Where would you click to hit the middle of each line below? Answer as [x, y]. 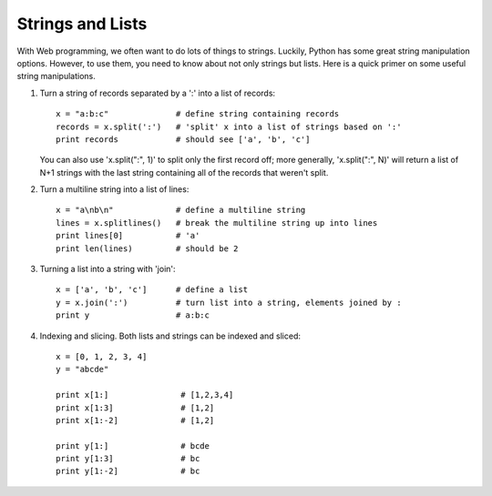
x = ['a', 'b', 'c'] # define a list [152, 290]
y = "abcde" [82, 369]
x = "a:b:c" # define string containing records [198, 114]
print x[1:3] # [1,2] [135, 408]
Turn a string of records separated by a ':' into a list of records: [158, 93]
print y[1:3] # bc [128, 459]
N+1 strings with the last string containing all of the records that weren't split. [184, 172]
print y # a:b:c [133, 315]
